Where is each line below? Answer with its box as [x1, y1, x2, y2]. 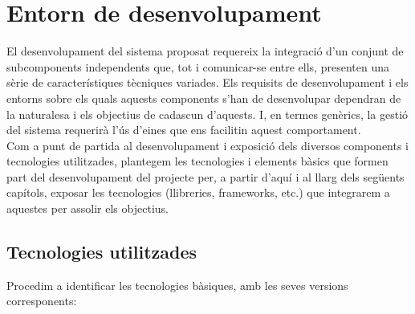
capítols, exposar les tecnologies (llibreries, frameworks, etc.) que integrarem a [6, 184, 390, 201]
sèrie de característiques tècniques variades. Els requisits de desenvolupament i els [6, 74, 409, 91]
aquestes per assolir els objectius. [6, 200, 169, 217]
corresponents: [6, 292, 77, 309]
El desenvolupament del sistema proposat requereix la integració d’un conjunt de [6, 43, 404, 59]
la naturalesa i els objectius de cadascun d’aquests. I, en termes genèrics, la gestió [6, 105, 409, 122]
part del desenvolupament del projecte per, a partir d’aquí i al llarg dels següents [6, 168, 405, 185]
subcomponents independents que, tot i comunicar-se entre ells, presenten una [6, 58, 389, 75]
